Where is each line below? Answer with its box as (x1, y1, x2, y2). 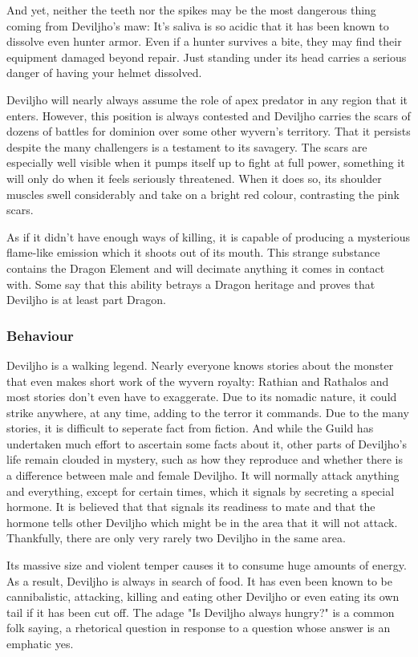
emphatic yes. (6, 635, 74, 651)
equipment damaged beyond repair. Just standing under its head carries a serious (6, 48, 407, 65)
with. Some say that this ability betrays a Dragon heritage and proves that (6, 275, 375, 292)
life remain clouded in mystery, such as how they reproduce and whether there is (6, 451, 404, 468)
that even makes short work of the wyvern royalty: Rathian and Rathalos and (6, 372, 389, 389)
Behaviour (6, 325, 74, 345)
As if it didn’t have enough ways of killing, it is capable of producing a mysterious (6, 228, 410, 245)
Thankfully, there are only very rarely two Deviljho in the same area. (6, 529, 346, 546)
